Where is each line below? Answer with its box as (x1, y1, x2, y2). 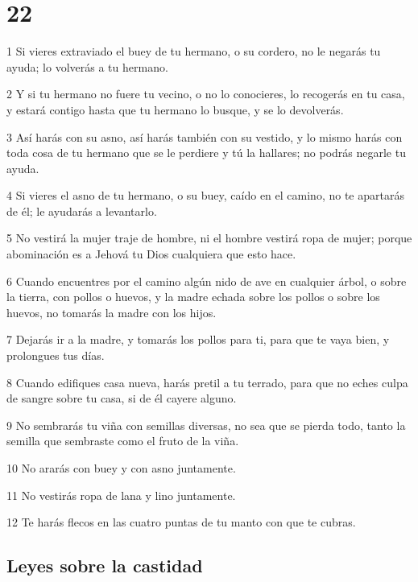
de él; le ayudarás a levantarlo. (6, 202, 157, 219)
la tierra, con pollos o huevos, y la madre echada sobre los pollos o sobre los (6, 288, 380, 305)
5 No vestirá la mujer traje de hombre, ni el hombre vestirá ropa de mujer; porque (6, 229, 412, 246)
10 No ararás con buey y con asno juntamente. (6, 460, 236, 476)
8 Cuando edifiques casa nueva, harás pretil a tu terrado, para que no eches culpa (6, 374, 408, 390)
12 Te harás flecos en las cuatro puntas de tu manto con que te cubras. (6, 514, 356, 530)
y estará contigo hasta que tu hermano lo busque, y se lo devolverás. (6, 101, 344, 118)
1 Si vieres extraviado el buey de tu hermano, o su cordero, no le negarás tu (6, 43, 381, 60)
